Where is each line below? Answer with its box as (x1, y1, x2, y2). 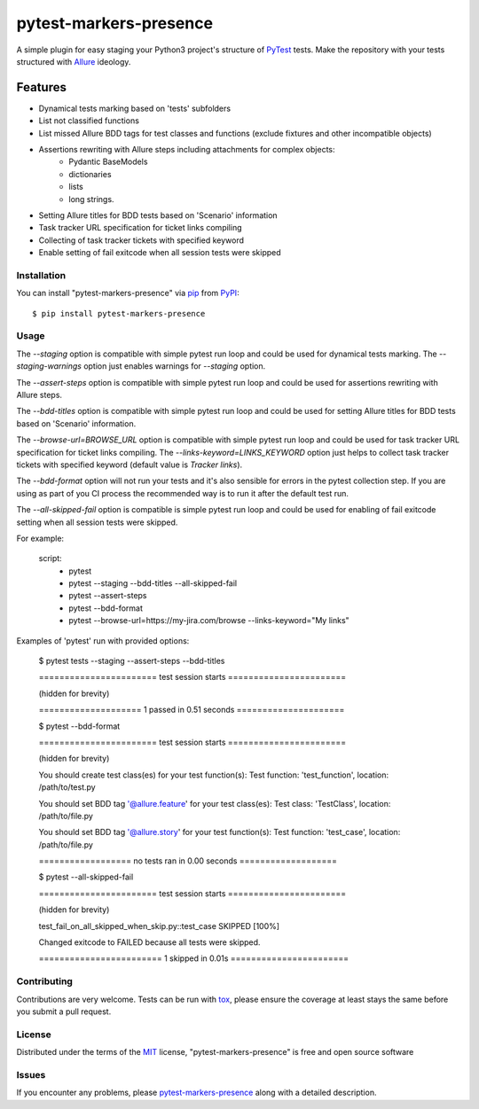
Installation (16, 269, 67, 281)
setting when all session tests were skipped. (16, 517, 178, 527)
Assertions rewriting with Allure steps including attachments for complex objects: (38, 144, 336, 155)
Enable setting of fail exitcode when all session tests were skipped (38, 247, 281, 258)
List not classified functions (38, 115, 139, 126)
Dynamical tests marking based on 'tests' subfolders (38, 103, 231, 113)
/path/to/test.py (38, 782, 97, 793)
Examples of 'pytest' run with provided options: (16, 635, 190, 646)
